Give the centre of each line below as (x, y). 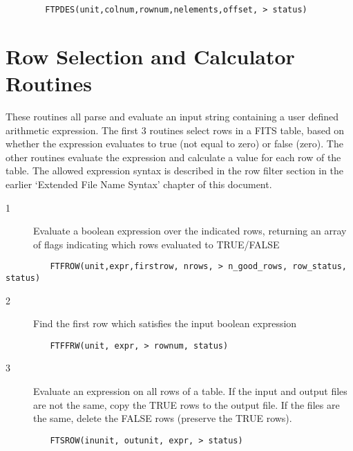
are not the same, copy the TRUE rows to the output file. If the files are (187, 404)
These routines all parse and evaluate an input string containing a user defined (172, 116)
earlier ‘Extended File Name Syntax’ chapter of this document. (139, 184)
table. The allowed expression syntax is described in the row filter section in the (175, 171)
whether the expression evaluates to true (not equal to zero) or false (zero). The (174, 144)
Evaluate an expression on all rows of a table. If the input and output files (190, 391)
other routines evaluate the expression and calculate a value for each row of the (173, 157)
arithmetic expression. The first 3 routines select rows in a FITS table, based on (175, 130)
